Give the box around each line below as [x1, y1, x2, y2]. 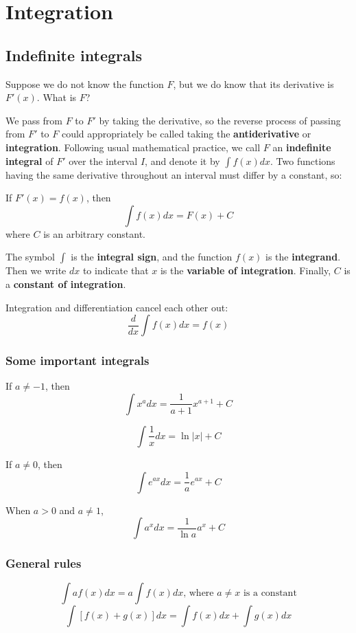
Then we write [5, 263, 67, 278]
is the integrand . [265, 249, 341, 264]
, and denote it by [145, 153, 220, 168]
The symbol [5, 249, 56, 264]
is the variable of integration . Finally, [160, 263, 331, 278]
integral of [5, 153, 54, 168]
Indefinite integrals [5, 44, 142, 65]
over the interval [69, 153, 138, 168]
